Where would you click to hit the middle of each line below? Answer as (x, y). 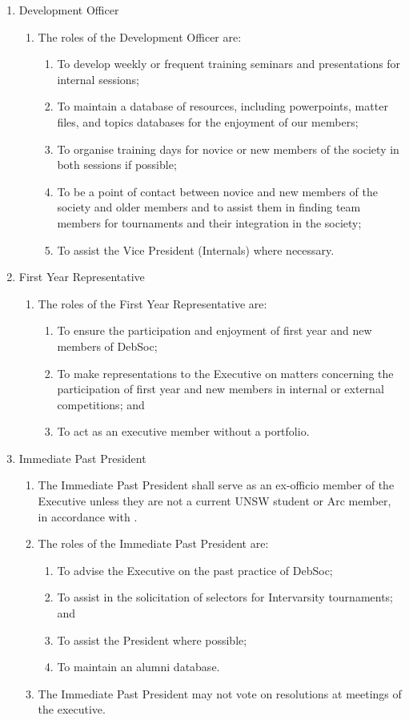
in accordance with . (88, 516)
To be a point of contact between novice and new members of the (218, 191)
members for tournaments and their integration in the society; (209, 222)
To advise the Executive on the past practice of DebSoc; (195, 570)
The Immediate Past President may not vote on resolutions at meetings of (220, 693)
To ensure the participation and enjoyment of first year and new (215, 330)
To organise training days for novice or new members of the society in (228, 149)
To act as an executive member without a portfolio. (183, 431)
